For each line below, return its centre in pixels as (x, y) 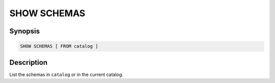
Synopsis (25, 31)
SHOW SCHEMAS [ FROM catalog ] (59, 46)
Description (29, 63)
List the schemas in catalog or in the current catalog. (66, 74)
